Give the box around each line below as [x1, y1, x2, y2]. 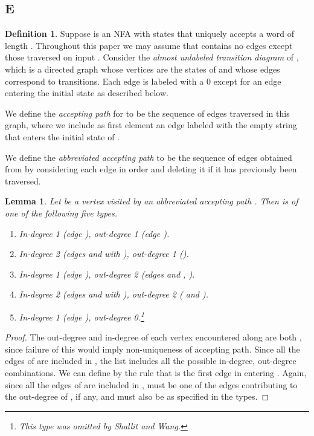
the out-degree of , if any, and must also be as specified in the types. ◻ [5, 390, 269, 403]
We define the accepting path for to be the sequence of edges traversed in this [5, 106, 290, 119]
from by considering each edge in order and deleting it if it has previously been [5, 163, 297, 175]
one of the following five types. [5, 206, 118, 219]
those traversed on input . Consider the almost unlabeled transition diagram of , [5, 51, 299, 63]
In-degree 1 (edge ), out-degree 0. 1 [19, 308, 144, 323]
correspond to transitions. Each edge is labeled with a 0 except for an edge [5, 74, 281, 87]
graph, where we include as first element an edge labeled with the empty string [5, 119, 297, 131]
